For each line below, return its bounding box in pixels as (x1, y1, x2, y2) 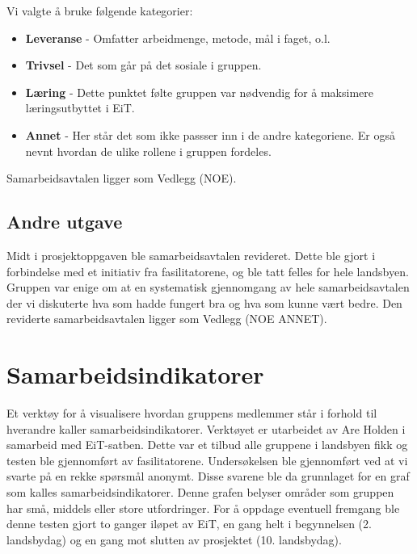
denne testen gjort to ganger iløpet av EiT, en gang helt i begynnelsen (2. (6, 515, 372, 532)
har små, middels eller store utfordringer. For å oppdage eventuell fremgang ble (6, 499, 400, 516)
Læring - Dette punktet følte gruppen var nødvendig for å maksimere (25, 83, 373, 100)
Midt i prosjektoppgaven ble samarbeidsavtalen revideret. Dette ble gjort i (6, 246, 376, 263)
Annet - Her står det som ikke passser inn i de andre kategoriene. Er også (25, 126, 395, 143)
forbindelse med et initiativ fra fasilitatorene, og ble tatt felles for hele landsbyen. (6, 262, 409, 279)
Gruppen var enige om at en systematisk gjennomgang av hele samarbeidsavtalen (6, 279, 410, 296)
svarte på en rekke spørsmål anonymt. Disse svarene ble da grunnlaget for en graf (6, 468, 410, 485)
